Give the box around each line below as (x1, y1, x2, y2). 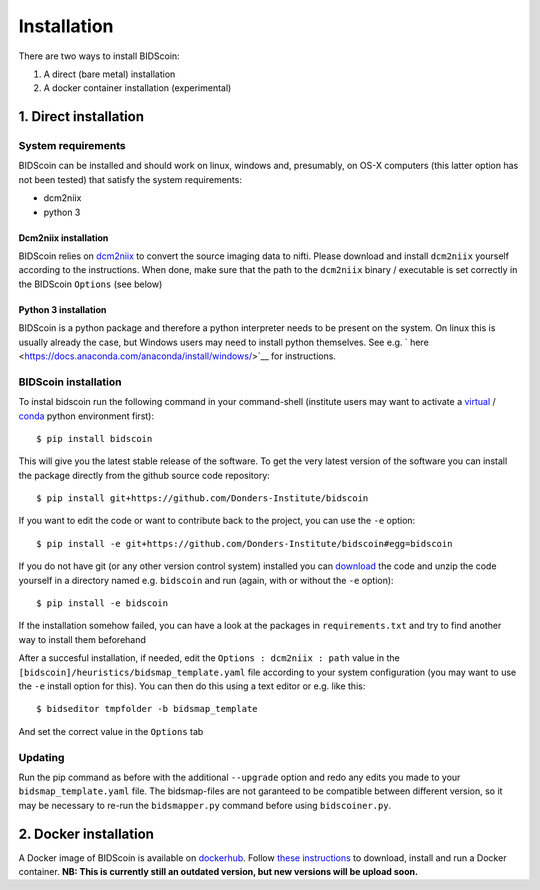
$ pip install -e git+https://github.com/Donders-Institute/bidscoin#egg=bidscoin (36, 538, 453, 549)
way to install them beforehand (18, 633, 147, 645)
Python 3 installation (18, 303, 107, 315)
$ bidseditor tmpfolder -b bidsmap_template (36, 703, 259, 715)
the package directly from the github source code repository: (18, 469, 270, 481)
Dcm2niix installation (18, 231, 109, 244)
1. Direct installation (18, 108, 145, 125)
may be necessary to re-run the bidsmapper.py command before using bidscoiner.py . (18, 799, 392, 811)
